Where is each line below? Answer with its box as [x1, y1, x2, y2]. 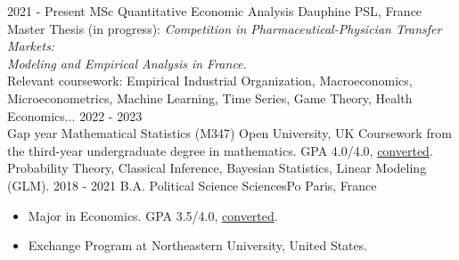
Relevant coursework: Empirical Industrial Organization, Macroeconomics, [7, 71, 413, 90]
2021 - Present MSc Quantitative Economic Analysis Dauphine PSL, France [7, 2, 422, 20]
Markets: [7, 37, 55, 55]
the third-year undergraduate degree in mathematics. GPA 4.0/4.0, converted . [7, 141, 433, 159]
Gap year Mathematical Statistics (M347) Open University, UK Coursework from [7, 124, 452, 142]
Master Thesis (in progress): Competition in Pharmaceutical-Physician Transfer [7, 19, 442, 37]
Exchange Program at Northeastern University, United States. [28, 236, 368, 255]
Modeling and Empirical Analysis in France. [7, 53, 247, 72]
